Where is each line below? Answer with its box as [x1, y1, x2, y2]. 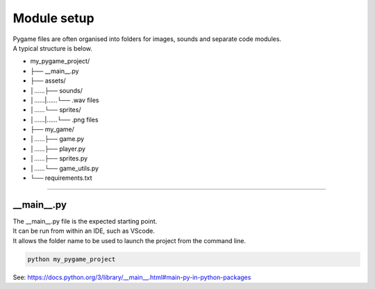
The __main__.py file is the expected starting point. [12, 217, 158, 225]
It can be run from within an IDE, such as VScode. [12, 226, 156, 236]
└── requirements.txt [30, 174, 92, 182]
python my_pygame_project [27, 255, 116, 263]
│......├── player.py [30, 144, 86, 153]
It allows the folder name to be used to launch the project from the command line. [12, 236, 247, 245]
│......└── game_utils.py [30, 164, 99, 172]
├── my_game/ [30, 125, 74, 133]
